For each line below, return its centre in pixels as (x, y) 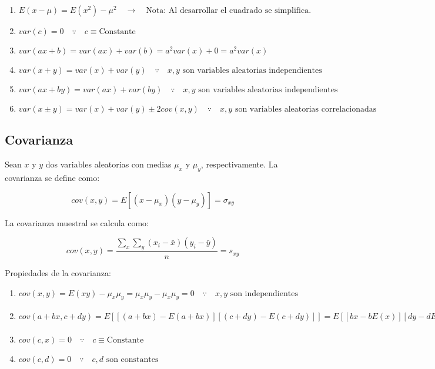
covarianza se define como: (52, 177)
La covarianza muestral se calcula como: (77, 222)
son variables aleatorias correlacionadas (306, 109)
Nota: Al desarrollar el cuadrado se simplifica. (229, 11)
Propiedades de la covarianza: (58, 273)
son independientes (264, 293)
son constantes (132, 360)
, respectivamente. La (239, 164)
